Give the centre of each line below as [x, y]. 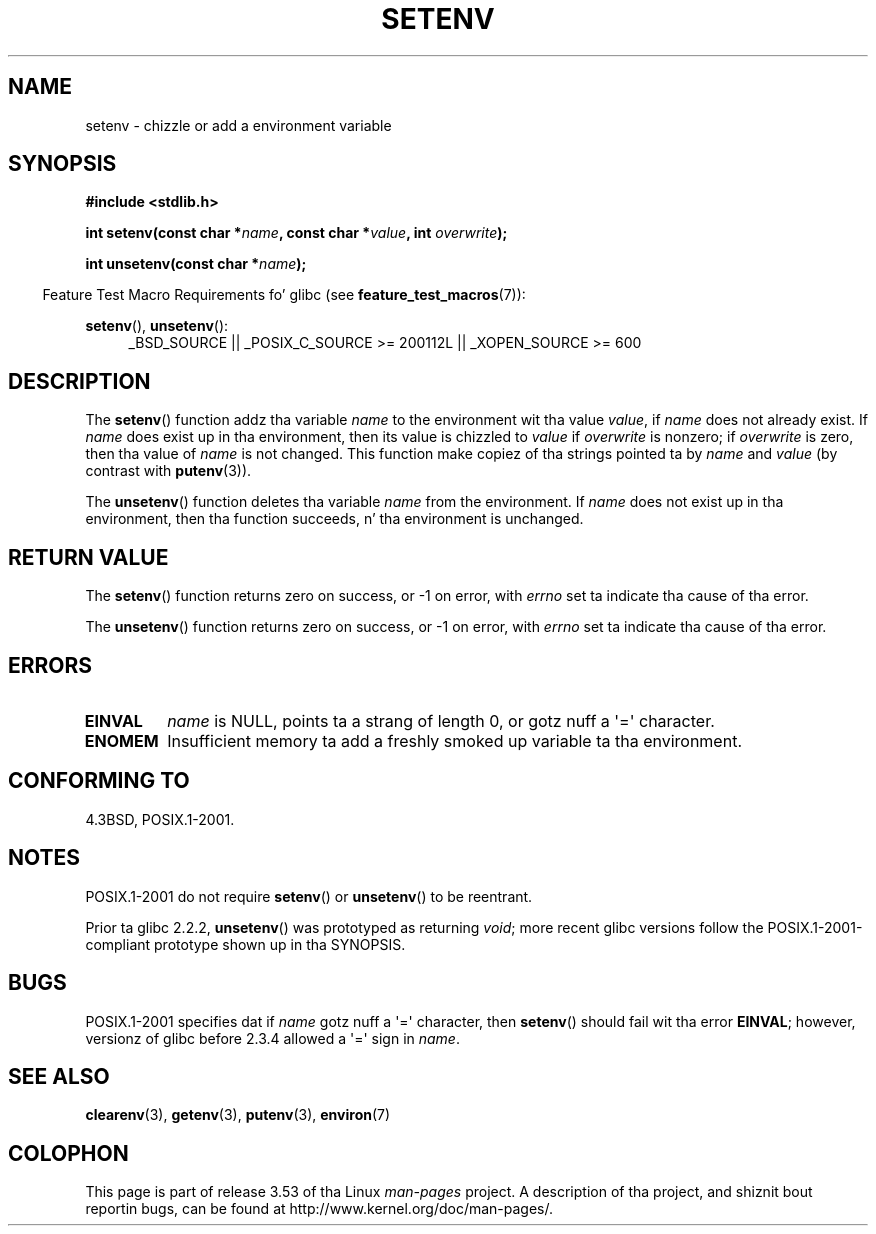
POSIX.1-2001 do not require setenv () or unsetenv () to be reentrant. [309, 896]
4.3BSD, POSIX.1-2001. [160, 819]
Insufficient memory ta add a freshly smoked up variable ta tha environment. [454, 740]
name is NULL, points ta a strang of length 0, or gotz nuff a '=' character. [441, 720]
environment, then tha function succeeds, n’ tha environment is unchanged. [334, 519]
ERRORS [50, 665]
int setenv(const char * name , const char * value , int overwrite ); [296, 233]
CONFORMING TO [99, 781]
